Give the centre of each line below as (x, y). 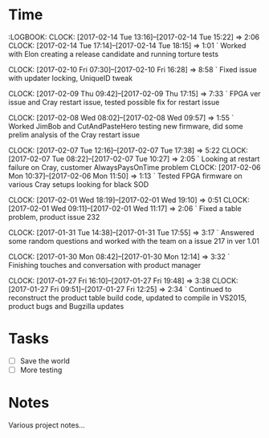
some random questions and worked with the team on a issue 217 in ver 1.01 (134, 241)
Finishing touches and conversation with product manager (105, 265)
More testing (41, 370)
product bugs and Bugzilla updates (66, 306)
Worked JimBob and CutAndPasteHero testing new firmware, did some (126, 126)
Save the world (45, 361)
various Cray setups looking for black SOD (79, 184)
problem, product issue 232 (54, 217)
